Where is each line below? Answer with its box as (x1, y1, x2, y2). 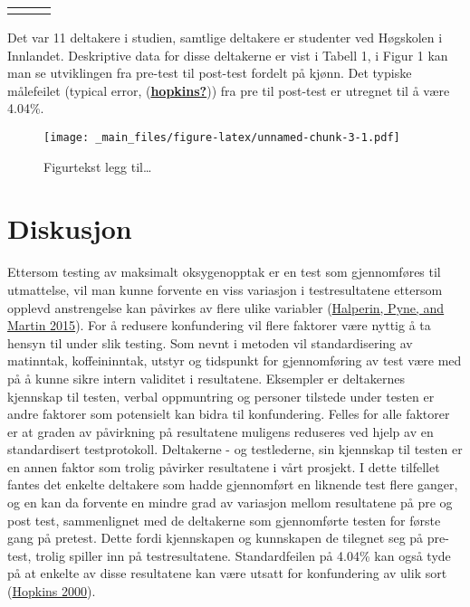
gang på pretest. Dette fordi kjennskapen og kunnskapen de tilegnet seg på (7, 528, 424, 547)
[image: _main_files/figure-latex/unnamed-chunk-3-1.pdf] (43, 130, 400, 144)
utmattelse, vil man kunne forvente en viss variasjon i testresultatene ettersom (7, 280, 443, 299)
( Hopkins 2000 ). (7, 582, 96, 601)
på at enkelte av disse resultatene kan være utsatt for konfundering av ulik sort (7, 564, 447, 583)
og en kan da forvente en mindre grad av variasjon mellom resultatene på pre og (7, 493, 453, 512)
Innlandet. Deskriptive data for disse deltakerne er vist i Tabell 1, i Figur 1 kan (7, 45, 448, 64)
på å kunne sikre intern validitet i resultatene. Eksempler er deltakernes (7, 368, 406, 387)
